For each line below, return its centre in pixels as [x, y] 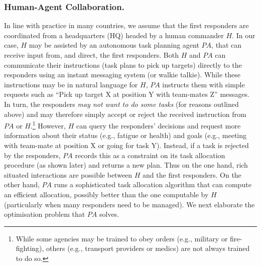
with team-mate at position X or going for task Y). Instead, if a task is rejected [126, 145]
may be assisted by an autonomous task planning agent [114, 45]
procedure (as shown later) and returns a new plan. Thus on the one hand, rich [126, 165]
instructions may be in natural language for [71, 84]
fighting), [30, 248]
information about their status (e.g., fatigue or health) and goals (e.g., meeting [125, 135]
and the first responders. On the [192, 174]
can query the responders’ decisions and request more [158, 125]
